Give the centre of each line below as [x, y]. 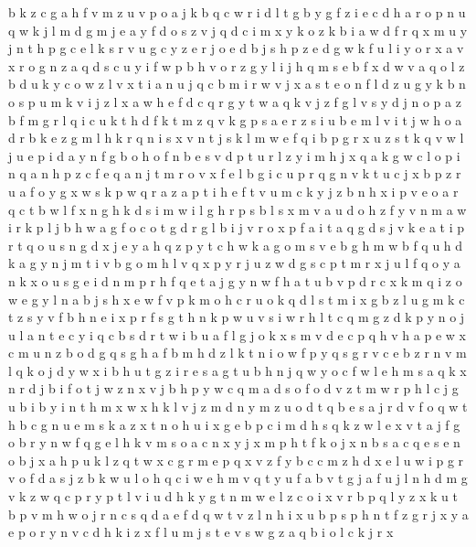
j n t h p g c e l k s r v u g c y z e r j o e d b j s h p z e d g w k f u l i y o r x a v [236, 48]
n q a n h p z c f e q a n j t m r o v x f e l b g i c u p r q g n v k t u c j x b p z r [235, 173]
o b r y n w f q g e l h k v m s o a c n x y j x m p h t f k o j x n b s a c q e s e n [234, 442]
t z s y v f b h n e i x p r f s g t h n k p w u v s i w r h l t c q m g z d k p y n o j [237, 317]
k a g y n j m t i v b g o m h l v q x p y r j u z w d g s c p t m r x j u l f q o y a [234, 263]
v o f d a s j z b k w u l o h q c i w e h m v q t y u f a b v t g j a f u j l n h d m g [238, 478]
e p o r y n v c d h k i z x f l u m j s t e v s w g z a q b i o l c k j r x [201, 532]
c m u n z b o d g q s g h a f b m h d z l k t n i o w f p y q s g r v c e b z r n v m [238, 353]
